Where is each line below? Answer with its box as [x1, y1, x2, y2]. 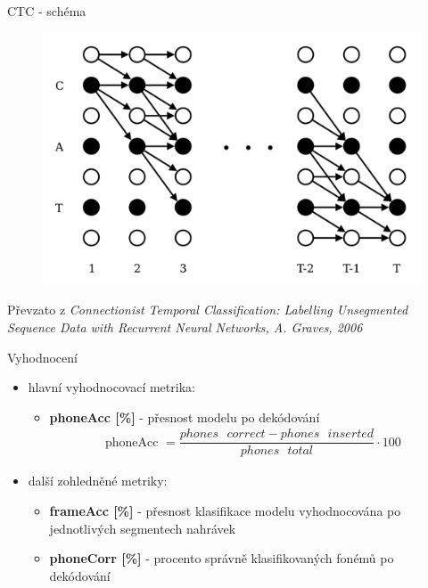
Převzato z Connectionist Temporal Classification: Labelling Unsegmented [7, 300, 408, 319]
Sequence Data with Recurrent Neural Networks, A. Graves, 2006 [7, 318, 363, 336]
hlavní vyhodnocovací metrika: [28, 378, 195, 396]
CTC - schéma [7, 2, 86, 20]
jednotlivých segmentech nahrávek [49, 519, 236, 537]
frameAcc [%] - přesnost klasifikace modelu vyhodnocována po [49, 502, 401, 520]
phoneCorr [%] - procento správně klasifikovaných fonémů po [49, 549, 394, 568]
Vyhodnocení [7, 347, 78, 366]
